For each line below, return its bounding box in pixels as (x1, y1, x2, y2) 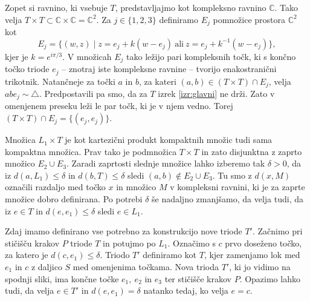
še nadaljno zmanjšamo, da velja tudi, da (152, 193, 304, 205)
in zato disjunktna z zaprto (201, 145, 302, 157)
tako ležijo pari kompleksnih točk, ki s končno (126, 50, 296, 62)
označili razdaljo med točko (5, 180, 106, 193)
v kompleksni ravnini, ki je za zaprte (170, 180, 305, 193)
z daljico (31, 260, 62, 273)
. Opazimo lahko (239, 272, 300, 285)
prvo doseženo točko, (225, 236, 302, 249)
